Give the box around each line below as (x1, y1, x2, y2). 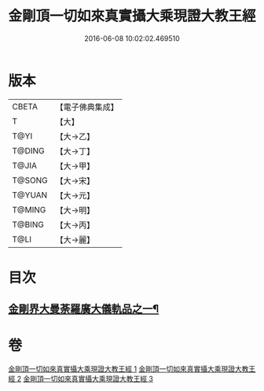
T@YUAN (12, 190, 48, 201)
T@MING (12, 204, 46, 215)
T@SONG (12, 175, 49, 186)
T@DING (12, 145, 45, 156)
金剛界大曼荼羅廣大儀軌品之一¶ (8, 302, 159, 315)
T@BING (12, 219, 45, 230)
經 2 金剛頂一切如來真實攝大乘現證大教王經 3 (8, 374, 154, 384)
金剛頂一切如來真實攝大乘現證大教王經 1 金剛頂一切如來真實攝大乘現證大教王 (8, 364, 256, 374)
